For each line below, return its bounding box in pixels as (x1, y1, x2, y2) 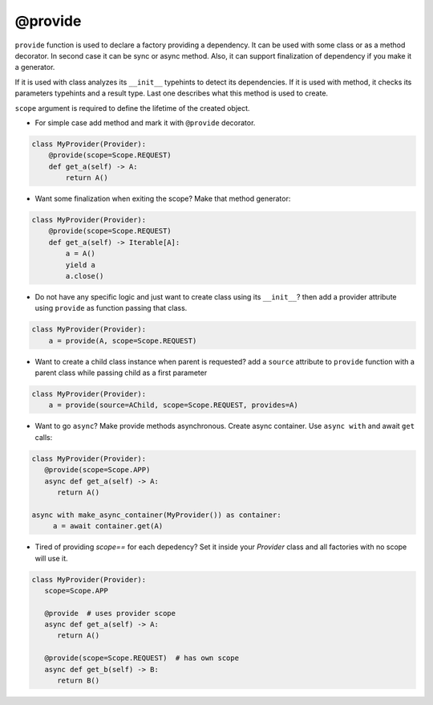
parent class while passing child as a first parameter (34, 368, 208, 377)
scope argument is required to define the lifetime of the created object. (14, 103, 250, 112)
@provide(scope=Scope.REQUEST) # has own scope (44, 654, 240, 662)
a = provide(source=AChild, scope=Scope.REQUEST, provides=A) (48, 401, 298, 410)
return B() (57, 676, 100, 686)
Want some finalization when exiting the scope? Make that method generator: (34, 194, 291, 204)
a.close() (65, 271, 104, 280)
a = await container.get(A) (52, 522, 164, 531)
